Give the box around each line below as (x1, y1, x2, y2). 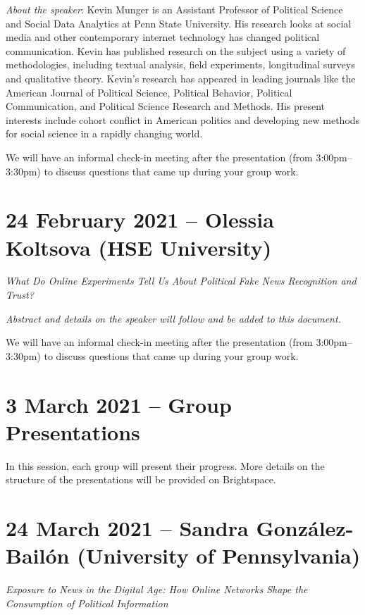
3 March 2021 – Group (6, 390, 232, 418)
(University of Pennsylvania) (77, 541, 361, 570)
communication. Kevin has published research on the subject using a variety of (6, 43, 346, 58)
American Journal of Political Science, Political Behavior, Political (6, 85, 292, 99)
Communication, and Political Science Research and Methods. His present (6, 99, 326, 113)
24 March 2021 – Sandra (6, 514, 249, 542)
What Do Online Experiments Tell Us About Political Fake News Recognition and (6, 273, 357, 288)
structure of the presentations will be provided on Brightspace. (6, 472, 276, 487)
